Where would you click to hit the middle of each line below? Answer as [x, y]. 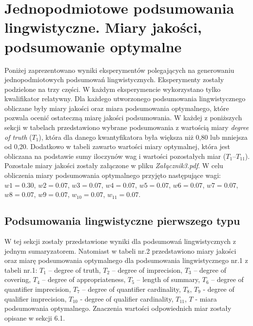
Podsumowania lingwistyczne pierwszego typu [122, 221]
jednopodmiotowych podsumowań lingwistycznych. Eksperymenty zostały [114, 79]
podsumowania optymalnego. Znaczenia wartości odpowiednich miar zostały [118, 308]
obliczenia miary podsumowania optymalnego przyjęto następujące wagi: [113, 175]
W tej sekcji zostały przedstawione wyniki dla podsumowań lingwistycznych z [120, 241]
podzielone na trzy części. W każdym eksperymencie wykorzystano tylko [113, 89]
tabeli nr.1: [21, 270]
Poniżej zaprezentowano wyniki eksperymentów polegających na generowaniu [119, 70]
